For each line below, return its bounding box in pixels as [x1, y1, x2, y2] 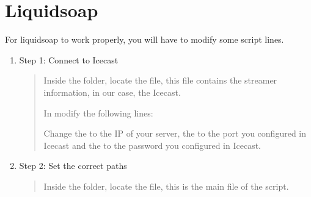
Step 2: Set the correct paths [19, 159, 127, 172]
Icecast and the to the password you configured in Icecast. [43, 138, 261, 151]
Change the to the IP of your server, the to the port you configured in [43, 127, 307, 140]
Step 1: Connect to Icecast [19, 53, 119, 66]
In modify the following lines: [43, 106, 153, 119]
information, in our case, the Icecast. [43, 85, 181, 98]
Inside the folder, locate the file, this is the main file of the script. [43, 179, 289, 192]
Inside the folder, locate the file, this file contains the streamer [43, 74, 277, 87]
